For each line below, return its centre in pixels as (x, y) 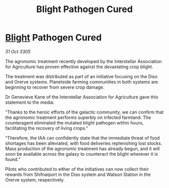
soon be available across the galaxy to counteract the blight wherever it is (82, 154)
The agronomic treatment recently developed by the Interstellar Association (83, 61)
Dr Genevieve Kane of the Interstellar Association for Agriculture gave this (82, 97)
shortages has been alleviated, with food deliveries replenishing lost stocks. (84, 143)
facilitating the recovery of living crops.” (47, 128)
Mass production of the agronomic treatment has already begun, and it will (82, 148)
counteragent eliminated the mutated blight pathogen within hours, (74, 122)
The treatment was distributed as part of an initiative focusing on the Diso (81, 76)
